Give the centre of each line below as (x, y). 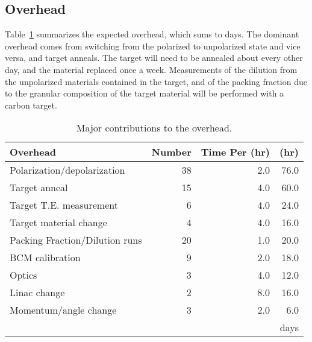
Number (171, 152)
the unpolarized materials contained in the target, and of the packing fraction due (156, 81)
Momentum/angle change (63, 310)
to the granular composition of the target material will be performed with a (145, 93)
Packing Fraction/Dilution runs (76, 240)
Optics (23, 275)
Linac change (37, 293)
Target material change (58, 223)
